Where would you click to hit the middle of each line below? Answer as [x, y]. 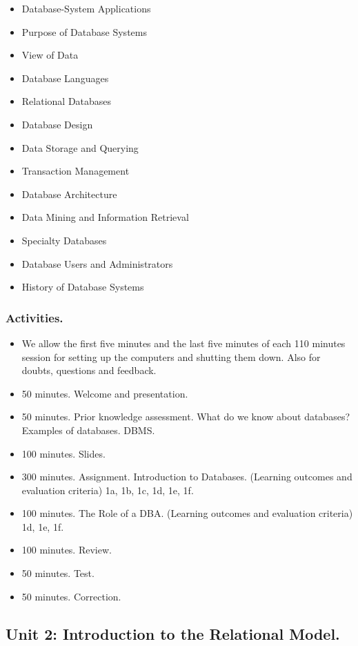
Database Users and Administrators [97, 263]
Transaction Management [76, 171]
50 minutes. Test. [58, 573]
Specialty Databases [64, 240]
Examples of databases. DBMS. [88, 430]
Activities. [34, 317]
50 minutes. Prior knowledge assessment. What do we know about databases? [186, 417]
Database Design [57, 124]
